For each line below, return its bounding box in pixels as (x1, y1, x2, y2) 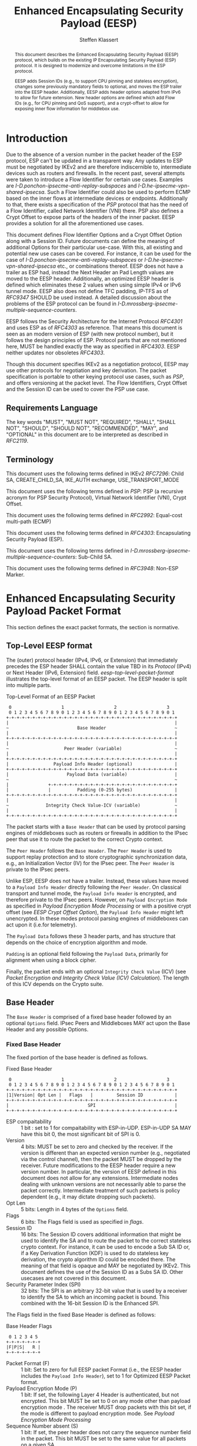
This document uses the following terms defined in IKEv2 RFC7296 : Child (6, 470, 184, 477)
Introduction (6, 132, 68, 145)
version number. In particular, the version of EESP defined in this (21, 1168, 177, 1175)
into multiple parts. (6, 681, 52, 688)
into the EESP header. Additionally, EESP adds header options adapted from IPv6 (14, 88, 181, 95)
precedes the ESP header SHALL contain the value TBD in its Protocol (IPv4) (6, 662, 192, 670)
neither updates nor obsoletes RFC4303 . (6, 349, 105, 356)
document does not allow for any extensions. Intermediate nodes (21, 1174, 178, 1181)
